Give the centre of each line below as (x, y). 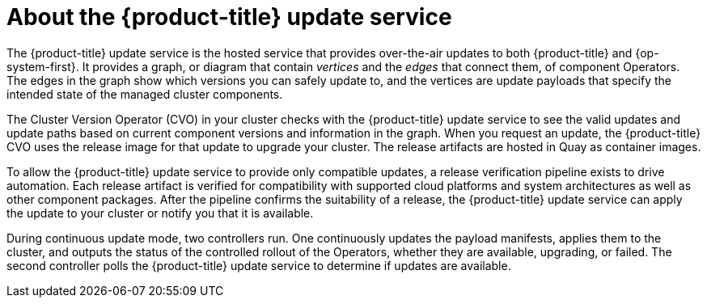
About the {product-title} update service (229, 17)
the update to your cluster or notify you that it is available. (160, 213)
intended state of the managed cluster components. (145, 94)
